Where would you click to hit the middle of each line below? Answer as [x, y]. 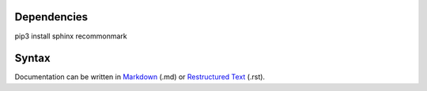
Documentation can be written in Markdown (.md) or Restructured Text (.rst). [140, 77]
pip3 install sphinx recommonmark [71, 36]
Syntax [32, 58]
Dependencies [51, 17]
